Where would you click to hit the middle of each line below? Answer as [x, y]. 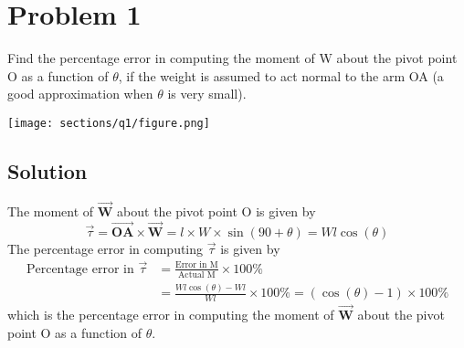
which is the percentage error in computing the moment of [171, 315]
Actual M [196, 274]
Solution [47, 170]
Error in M [197, 265]
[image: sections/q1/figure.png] [109, 123]
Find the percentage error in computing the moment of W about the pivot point [232, 58]
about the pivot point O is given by [216, 211]
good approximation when [80, 94]
